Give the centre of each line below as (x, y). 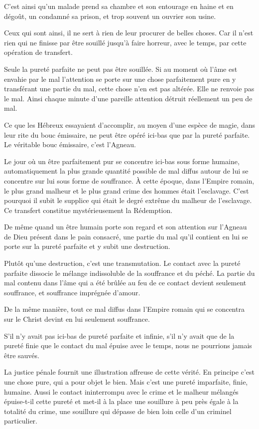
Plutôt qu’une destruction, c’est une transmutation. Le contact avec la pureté (122, 263)
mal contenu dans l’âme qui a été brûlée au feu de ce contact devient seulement (125, 283)
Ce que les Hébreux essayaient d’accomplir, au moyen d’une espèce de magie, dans (129, 124)
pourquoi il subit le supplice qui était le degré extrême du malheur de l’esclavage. (128, 200)
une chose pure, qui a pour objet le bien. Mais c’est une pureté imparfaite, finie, (126, 382)
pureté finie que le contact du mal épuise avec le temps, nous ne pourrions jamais (128, 345)
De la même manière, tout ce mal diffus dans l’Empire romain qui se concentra (124, 309)
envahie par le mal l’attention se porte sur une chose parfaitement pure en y (120, 79)
